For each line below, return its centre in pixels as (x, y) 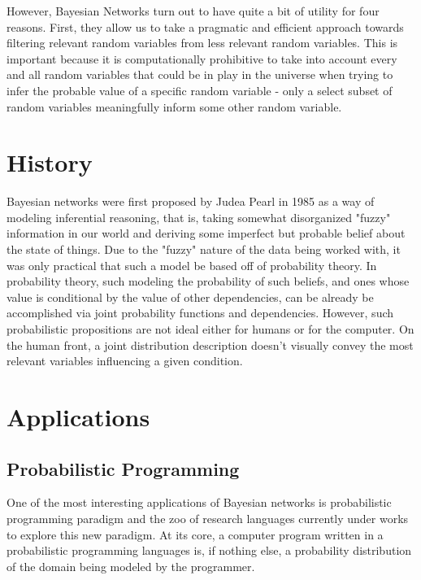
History (50, 162)
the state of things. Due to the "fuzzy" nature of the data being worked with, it (204, 249)
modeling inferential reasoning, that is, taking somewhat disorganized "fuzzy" (199, 217)
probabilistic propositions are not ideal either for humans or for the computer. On (210, 329)
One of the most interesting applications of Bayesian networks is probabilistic (199, 502)
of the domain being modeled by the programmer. (131, 566)
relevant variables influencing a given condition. (125, 361)
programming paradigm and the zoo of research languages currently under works (208, 518)
